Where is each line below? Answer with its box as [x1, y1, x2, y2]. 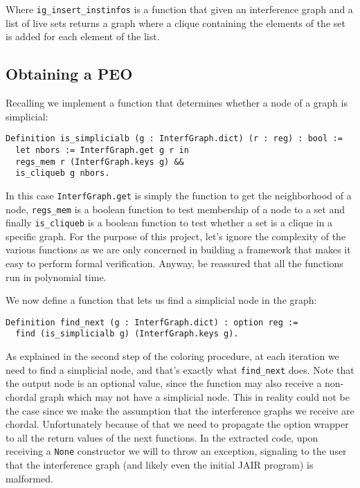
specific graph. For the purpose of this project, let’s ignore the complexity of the [6, 228, 346, 243]
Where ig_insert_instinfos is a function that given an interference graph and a [6, 2, 353, 16]
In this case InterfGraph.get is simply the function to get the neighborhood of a [6, 188, 352, 202]
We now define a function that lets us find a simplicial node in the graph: [6, 293, 317, 307]
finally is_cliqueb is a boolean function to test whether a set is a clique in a [6, 215, 333, 230]
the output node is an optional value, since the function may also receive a [6, 376, 322, 390]
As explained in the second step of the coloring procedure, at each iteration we [6, 349, 339, 363]
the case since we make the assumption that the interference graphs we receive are [6, 403, 354, 417]
